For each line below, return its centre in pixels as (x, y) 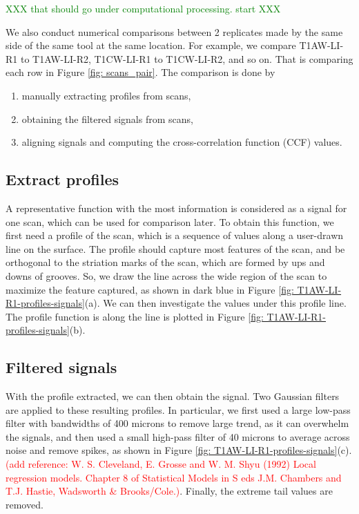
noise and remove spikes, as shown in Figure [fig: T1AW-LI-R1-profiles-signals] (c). (179, 450)
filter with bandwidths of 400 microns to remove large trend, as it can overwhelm (177, 423)
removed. (25, 504)
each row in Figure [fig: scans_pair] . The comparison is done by (140, 72)
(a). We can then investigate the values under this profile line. (215, 303)
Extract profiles (62, 179)
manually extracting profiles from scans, (106, 95)
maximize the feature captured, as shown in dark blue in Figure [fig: (150, 289)
